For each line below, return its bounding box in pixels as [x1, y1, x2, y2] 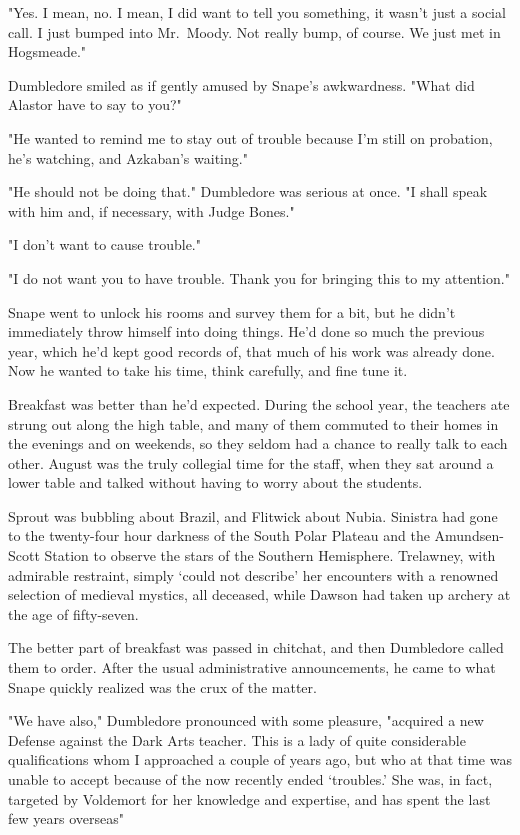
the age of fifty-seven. [8, 603, 139, 624]
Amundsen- [434, 525, 504, 546]
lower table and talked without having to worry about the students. [8, 472, 423, 493]
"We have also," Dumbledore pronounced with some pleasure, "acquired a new [8, 710, 484, 731]
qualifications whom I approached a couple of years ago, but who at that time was [8, 749, 512, 770]
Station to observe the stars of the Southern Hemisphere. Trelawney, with [44, 545, 496, 566]
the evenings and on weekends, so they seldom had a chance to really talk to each [8, 433, 508, 454]
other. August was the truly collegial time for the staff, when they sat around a [8, 452, 494, 473]
